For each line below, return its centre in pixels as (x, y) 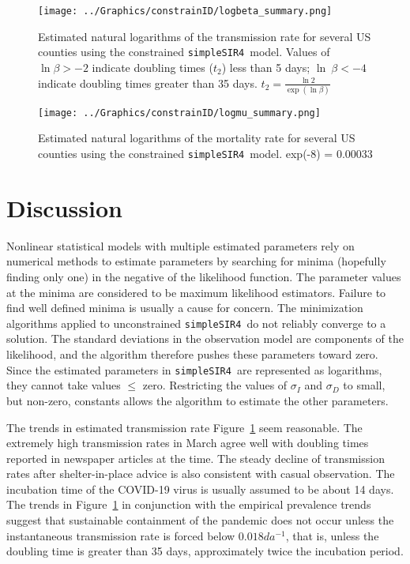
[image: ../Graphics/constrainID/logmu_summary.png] (179, 113)
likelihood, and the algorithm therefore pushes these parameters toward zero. (192, 354)
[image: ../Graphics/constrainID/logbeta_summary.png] (185, 11)
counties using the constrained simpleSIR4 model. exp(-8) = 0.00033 (205, 154)
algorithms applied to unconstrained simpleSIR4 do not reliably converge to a (196, 323)
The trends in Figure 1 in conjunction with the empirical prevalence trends (189, 504)
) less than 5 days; (266, 67)
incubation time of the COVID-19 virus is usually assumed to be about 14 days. (200, 489)
